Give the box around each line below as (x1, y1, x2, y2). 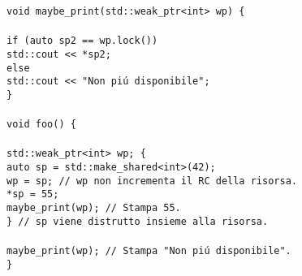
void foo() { (6, 119, 76, 131)
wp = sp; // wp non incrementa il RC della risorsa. (6, 175, 297, 187)
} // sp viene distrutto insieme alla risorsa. (6, 215, 269, 227)
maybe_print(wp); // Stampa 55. (6, 202, 181, 213)
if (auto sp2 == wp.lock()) (6, 35, 158, 47)
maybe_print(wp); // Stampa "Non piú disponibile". (6, 244, 291, 257)
